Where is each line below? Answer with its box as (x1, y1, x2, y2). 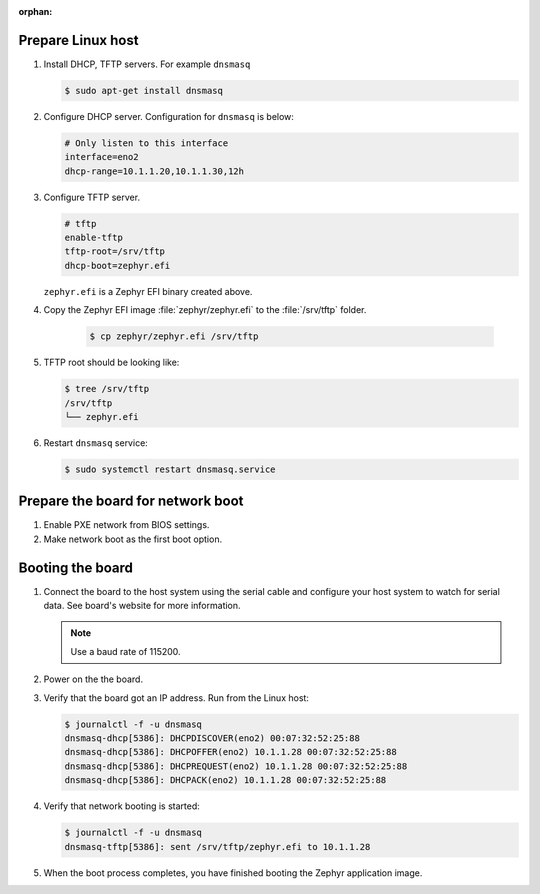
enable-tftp (64, 232, 124, 243)
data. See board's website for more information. (43, 600, 241, 612)
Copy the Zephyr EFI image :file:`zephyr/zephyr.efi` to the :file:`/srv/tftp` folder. (43, 304, 367, 316)
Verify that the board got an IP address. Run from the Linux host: (43, 691, 310, 704)
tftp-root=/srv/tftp (64, 246, 165, 257)
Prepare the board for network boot (18, 493, 244, 510)
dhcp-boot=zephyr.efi (64, 260, 171, 271)
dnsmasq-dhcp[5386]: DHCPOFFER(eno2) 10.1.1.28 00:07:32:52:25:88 (64, 746, 397, 758)
